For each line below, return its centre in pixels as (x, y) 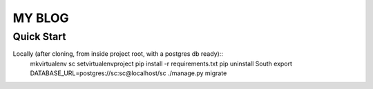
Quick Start (39, 37)
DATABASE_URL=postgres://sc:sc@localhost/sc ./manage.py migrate (128, 73)
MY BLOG (41, 18)
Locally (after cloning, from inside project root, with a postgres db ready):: (118, 54)
